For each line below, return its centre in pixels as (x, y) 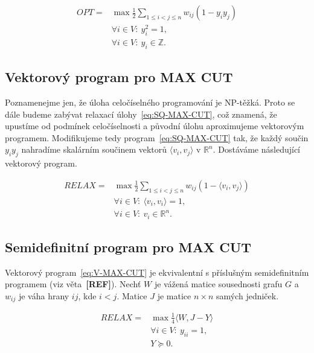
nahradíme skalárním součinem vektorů (94, 149)
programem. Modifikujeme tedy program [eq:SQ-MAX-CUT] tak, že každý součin (157, 137)
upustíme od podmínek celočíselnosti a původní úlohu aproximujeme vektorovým (155, 126)
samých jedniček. (247, 295)
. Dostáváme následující (257, 149)
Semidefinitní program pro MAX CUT (128, 246)
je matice (174, 295)
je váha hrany (44, 295)
